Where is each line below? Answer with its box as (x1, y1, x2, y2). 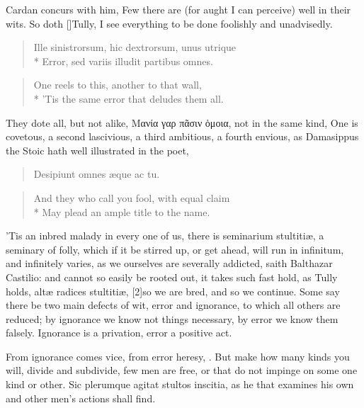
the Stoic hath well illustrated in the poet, (6, 142, 189, 157)
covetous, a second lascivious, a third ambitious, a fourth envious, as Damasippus (6, 129, 359, 144)
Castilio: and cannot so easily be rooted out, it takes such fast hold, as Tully (6, 269, 338, 284)
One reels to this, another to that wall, (33, 77, 202, 92)
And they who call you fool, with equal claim (33, 190, 230, 205)
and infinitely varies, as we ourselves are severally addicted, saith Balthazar (6, 256, 333, 271)
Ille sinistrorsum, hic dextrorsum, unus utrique (33, 40, 237, 55)
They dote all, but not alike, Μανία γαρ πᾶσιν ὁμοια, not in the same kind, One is (6, 115, 358, 130)
